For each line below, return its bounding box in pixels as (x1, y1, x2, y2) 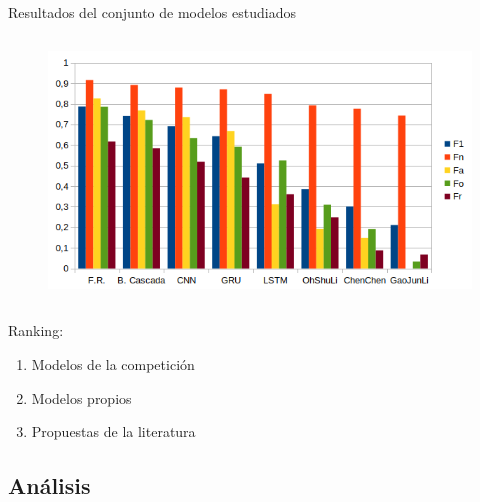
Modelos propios (31, 387, 132, 408)
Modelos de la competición (31, 354, 195, 375)
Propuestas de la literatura (31, 421, 196, 442)
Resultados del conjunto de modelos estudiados (8, 2, 296, 22)
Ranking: (8, 320, 64, 341)
